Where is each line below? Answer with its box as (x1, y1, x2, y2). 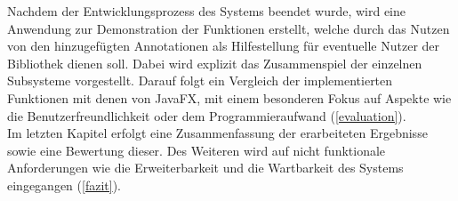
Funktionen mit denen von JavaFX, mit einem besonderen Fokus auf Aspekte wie (7, 88, 452, 107)
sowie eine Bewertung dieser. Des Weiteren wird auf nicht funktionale (7, 141, 386, 159)
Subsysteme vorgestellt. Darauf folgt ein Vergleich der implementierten (7, 71, 393, 90)
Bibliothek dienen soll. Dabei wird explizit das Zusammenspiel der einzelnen (7, 53, 422, 72)
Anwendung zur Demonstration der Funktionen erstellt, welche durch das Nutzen (7, 19, 450, 37)
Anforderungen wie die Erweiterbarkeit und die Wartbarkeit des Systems (7, 158, 404, 177)
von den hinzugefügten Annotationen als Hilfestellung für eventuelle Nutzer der (7, 36, 440, 55)
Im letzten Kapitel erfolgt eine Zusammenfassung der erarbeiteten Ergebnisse (7, 124, 428, 142)
